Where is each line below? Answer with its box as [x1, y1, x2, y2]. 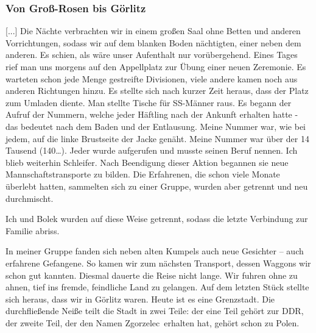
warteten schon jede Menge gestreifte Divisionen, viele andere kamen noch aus [5, 72, 298, 85]
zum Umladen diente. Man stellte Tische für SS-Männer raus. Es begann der [5, 96, 292, 109]
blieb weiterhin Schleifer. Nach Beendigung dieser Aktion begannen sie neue [5, 156, 289, 168]
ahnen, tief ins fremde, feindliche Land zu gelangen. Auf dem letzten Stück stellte [5, 281, 309, 293]
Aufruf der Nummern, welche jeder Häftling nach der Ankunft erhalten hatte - [5, 108, 298, 121]
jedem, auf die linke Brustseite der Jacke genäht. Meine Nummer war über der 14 [5, 132, 309, 145]
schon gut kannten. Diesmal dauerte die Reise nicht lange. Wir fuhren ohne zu [5, 268, 298, 281]
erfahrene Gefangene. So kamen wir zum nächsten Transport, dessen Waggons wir [5, 256, 311, 269]
